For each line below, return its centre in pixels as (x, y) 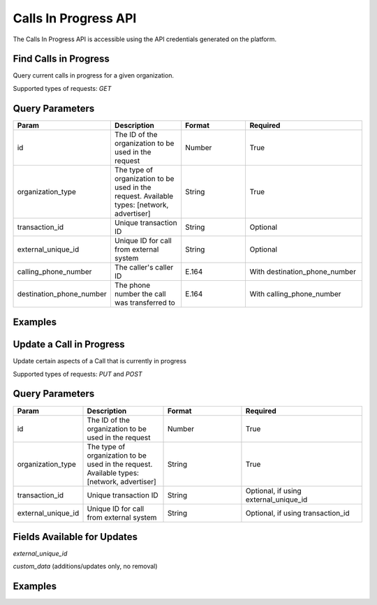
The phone (132, 285)
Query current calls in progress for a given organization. (94, 75)
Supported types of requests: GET (62, 88)
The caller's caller (144, 267)
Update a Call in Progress (69, 345)
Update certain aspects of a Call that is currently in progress (99, 361)
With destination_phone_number (303, 271)
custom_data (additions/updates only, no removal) (85, 567)
